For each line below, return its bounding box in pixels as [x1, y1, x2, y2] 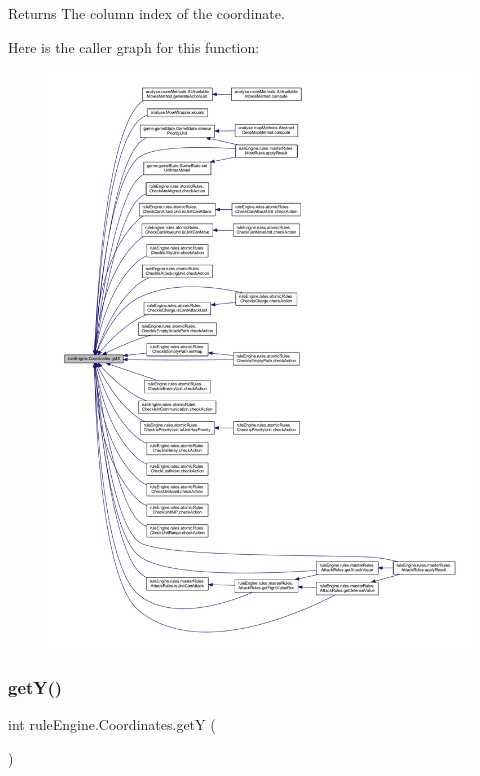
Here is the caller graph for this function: [8, 36, 260, 57]
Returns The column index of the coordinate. [8, 3, 285, 23]
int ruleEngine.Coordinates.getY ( [8, 714, 216, 735]
